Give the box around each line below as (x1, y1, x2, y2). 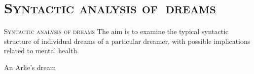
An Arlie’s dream (4, 62, 56, 72)
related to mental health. (4, 45, 79, 56)
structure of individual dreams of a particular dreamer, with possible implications (4, 36, 251, 46)
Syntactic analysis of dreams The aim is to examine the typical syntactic (4, 26, 229, 37)
